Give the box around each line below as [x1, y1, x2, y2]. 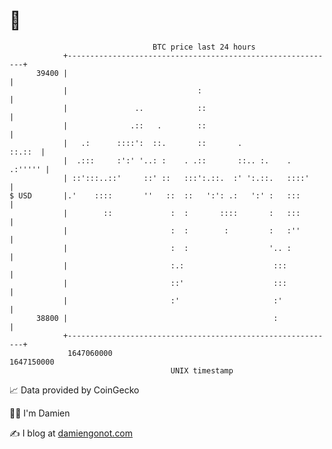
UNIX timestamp [170, 365, 234, 376]
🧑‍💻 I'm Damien [9, 407, 71, 419]
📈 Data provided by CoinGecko [9, 384, 140, 396]
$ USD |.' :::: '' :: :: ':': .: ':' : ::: [9, 190, 301, 201]
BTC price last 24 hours [152, 42, 256, 52]
